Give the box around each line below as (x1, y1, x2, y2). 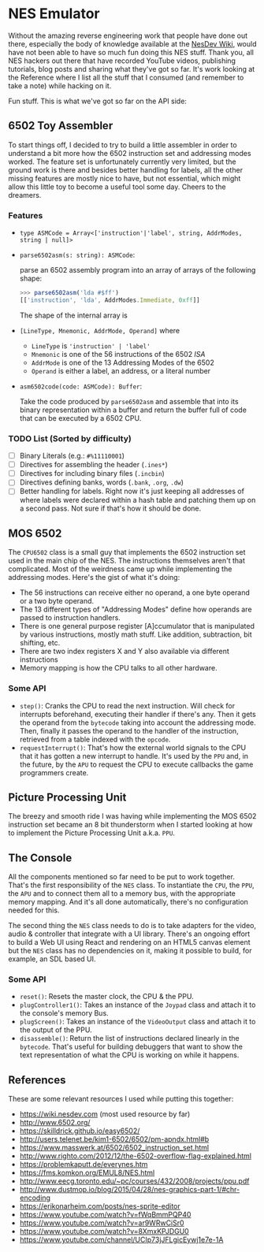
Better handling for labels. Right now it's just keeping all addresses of (19, 486, 244, 496)
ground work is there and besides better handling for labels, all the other (8, 165, 243, 174)
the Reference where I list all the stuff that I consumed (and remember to (8, 72, 244, 82)
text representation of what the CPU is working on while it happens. (19, 1050, 240, 1060)
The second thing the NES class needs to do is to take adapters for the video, (8, 921, 257, 931)
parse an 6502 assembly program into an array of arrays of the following (19, 266, 256, 275)
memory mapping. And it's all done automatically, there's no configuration (8, 897, 248, 907)
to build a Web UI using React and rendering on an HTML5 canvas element (8, 938, 251, 947)
